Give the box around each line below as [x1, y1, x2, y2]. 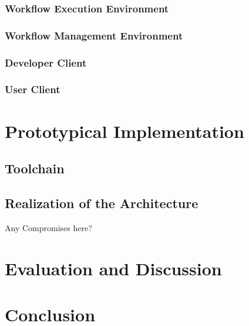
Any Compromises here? [5, 221, 92, 233]
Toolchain [5, 159, 65, 177]
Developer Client [5, 55, 87, 70]
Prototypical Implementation [5, 118, 244, 143]
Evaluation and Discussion [5, 256, 222, 280]
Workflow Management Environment [5, 28, 183, 42]
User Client [5, 82, 60, 97]
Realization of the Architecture [5, 193, 198, 212]
